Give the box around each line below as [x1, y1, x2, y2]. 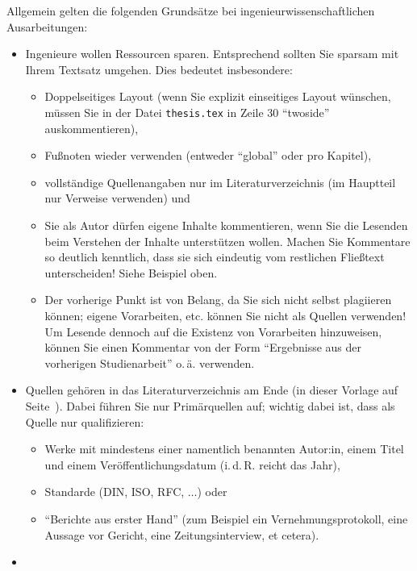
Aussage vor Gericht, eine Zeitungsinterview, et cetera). [44, 526, 319, 543]
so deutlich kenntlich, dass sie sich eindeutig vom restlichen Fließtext [44, 248, 385, 265]
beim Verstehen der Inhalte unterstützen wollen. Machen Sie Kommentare [44, 232, 411, 249]
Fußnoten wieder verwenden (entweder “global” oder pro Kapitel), [44, 147, 372, 164]
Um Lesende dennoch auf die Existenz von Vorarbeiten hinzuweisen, [44, 323, 382, 340]
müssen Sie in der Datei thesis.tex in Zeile [44, 103, 264, 120]
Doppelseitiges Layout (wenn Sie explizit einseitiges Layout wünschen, [44, 88, 391, 105]
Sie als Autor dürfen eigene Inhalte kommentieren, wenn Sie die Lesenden [44, 217, 408, 233]
